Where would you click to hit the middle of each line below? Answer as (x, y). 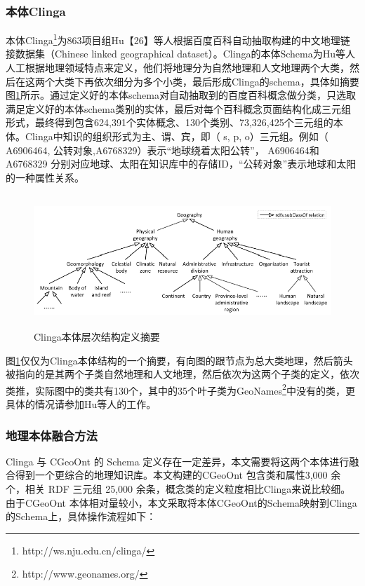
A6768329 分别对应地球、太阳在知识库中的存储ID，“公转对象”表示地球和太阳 (181, 164)
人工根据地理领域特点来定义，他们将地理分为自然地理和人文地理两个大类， (178, 68)
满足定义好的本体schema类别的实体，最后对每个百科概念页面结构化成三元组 (178, 108)
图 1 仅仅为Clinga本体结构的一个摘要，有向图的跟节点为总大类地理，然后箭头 (179, 360)
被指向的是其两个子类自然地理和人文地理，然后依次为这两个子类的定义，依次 (182, 374)
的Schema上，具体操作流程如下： (81, 516)
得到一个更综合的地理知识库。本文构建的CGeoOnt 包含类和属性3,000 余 (178, 475)
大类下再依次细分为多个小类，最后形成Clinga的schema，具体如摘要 (207, 81)
